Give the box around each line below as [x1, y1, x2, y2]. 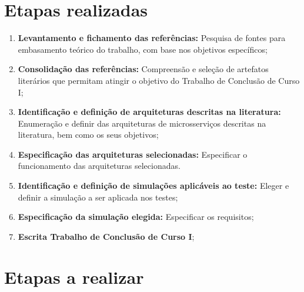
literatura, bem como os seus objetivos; [18, 128, 159, 141]
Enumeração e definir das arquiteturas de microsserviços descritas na [18, 117, 266, 129]
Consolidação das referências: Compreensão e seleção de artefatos [18, 63, 269, 75]
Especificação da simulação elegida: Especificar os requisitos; [18, 210, 254, 223]
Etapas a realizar [4, 264, 144, 288]
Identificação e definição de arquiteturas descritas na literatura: [18, 106, 281, 118]
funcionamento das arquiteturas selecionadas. [18, 159, 181, 172]
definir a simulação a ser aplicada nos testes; [18, 191, 178, 203]
